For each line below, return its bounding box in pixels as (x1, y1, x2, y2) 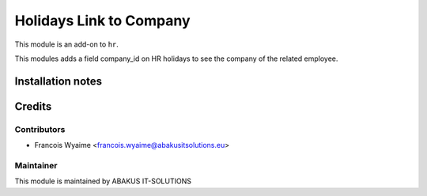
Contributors (14, 123, 66, 134)
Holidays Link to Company (14, 12, 191, 29)
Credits (14, 100, 52, 113)
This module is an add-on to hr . (14, 40, 119, 49)
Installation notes (14, 74, 103, 88)
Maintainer (14, 160, 58, 171)
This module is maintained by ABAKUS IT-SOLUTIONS (14, 176, 191, 186)
